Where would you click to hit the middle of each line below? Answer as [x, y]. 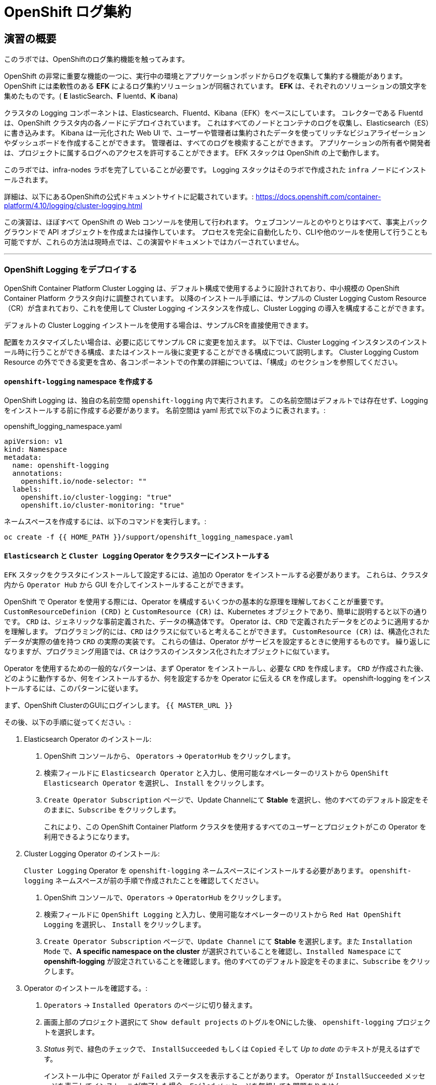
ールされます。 [28, 180]
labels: [27, 489]
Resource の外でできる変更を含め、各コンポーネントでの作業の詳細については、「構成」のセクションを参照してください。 [203, 362]
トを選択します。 [71, 1032]
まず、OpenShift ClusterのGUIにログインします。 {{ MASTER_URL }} [118, 705]
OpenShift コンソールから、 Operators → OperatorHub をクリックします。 [169, 756]
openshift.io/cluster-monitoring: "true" [103, 505]
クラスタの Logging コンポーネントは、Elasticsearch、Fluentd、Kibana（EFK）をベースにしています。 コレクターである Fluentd [214, 113]
